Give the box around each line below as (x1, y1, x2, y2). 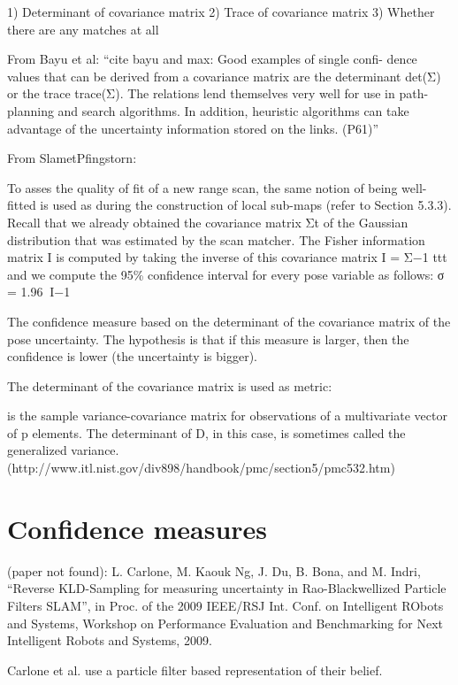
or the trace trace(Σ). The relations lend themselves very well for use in (7, 84, 395, 103)
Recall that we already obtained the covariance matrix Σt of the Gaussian (7, 212, 408, 231)
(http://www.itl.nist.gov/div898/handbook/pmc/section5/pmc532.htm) (7, 458, 395, 477)
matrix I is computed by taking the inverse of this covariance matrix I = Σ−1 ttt (7, 248, 447, 266)
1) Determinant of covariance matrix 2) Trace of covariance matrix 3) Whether (7, 3, 435, 20)
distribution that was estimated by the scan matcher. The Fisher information (7, 230, 425, 249)
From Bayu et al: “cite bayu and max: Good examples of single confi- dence (7, 50, 417, 68)
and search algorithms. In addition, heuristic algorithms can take (57, 101, 409, 119)
